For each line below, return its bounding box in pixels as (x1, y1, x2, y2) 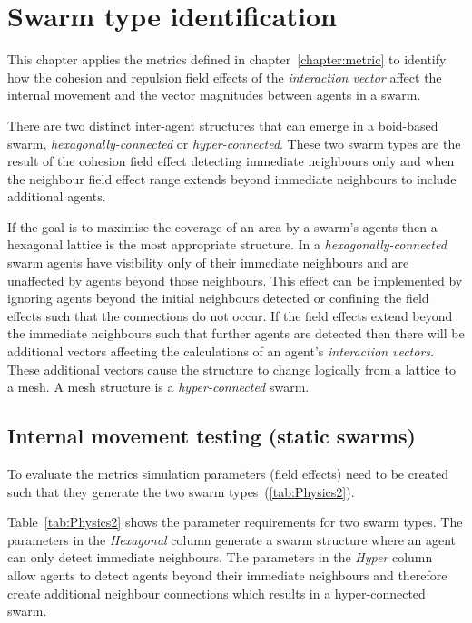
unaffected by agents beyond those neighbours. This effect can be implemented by (7, 270, 463, 289)
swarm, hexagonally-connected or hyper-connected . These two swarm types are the (7, 133, 461, 152)
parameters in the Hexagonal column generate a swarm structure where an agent (7, 530, 457, 549)
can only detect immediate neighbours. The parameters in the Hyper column (7, 548, 433, 567)
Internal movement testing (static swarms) (7, 422, 416, 450)
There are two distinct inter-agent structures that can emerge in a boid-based (7, 115, 438, 134)
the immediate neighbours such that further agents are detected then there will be (7, 324, 465, 343)
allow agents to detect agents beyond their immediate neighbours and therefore (7, 565, 447, 584)
